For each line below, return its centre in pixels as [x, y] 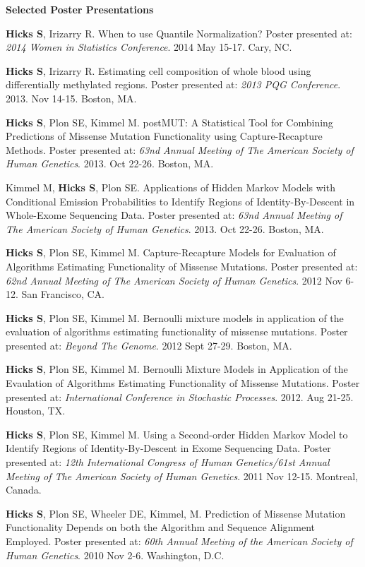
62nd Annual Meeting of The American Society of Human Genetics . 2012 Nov [174, 280]
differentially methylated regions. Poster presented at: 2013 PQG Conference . [173, 84]
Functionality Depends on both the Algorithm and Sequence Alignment [161, 527]
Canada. [24, 490]
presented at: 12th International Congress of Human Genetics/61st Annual [168, 462]
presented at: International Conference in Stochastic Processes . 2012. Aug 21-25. [180, 396]
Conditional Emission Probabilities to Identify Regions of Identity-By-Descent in [180, 201]
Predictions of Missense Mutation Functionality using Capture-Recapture [164, 136]
